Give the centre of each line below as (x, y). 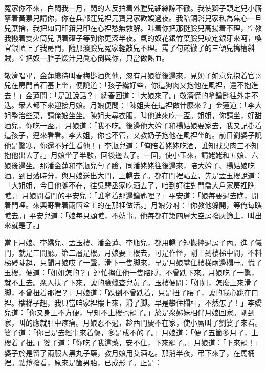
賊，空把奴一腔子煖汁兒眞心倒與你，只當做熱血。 (86, 57)
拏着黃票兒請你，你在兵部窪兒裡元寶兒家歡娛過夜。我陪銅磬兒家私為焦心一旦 (133, 18)
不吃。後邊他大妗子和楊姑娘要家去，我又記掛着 (183, 125)
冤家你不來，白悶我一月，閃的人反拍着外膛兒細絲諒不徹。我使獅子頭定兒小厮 (133, 8)
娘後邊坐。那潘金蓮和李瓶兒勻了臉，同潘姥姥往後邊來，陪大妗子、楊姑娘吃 (129, 165)
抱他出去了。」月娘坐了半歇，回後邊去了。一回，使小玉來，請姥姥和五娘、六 (131, 155)
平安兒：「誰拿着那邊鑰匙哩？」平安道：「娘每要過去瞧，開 (161, 195)
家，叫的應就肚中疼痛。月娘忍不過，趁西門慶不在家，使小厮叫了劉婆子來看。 (133, 322)
